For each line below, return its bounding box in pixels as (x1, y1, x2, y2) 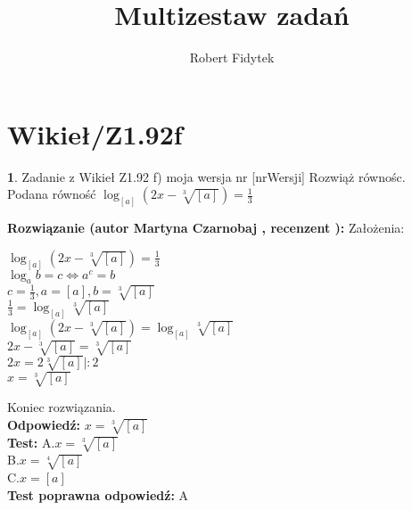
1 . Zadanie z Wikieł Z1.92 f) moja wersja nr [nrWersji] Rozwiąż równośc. (7, 167, 406, 185)
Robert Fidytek (189, 48, 275, 67)
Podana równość (7, 185, 96, 203)
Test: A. (7, 432, 55, 451)
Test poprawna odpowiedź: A (7, 485, 189, 504)
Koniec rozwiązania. (7, 398, 116, 416)
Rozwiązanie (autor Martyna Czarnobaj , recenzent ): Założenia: (7, 218, 405, 237)
